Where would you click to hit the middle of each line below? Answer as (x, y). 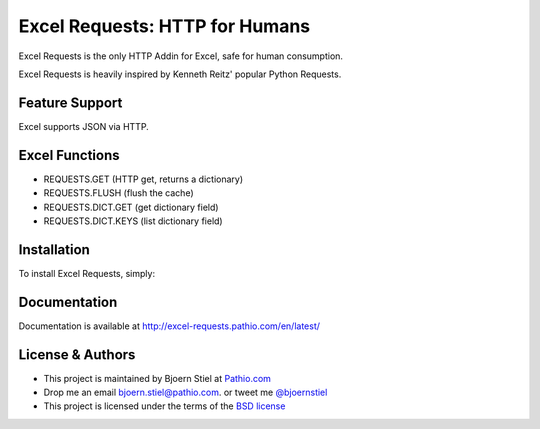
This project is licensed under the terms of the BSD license (164, 406)
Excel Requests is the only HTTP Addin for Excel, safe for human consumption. (181, 56)
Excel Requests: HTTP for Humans (164, 26)
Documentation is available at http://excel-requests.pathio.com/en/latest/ (169, 326)
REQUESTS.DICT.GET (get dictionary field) (131, 207)
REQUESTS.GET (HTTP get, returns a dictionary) (143, 179)
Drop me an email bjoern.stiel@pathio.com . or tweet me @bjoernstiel (185, 392)
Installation (54, 249)
